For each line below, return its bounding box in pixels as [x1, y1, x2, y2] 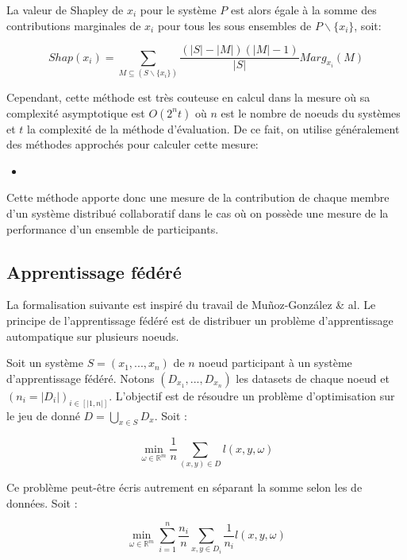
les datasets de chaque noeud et [236, 369, 390, 386]
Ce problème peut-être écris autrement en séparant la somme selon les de [6, 479, 363, 496]
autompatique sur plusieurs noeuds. [6, 327, 179, 344]
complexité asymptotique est [6, 104, 145, 121]
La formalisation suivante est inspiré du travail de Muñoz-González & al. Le [6, 296, 376, 313]
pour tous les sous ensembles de [157, 17, 312, 33]
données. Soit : [6, 494, 78, 511]
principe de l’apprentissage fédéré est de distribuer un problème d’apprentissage [6, 311, 394, 328]
